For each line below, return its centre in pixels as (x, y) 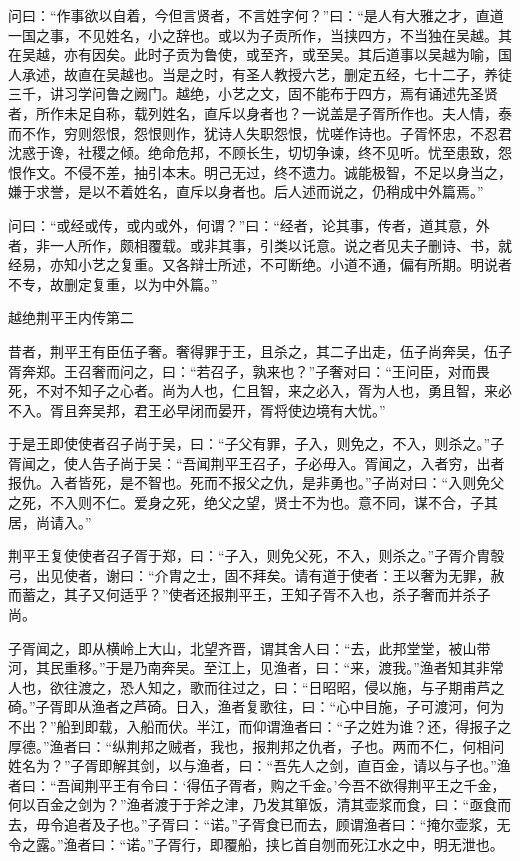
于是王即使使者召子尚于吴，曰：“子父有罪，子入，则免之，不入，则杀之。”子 (256, 443)
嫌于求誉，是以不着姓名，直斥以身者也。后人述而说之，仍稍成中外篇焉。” (246, 191)
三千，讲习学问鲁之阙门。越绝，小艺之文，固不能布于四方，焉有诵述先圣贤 (253, 93)
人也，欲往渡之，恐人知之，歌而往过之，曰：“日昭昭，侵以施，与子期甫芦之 (256, 686)
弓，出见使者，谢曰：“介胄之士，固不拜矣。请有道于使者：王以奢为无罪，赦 (256, 574)
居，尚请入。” (50, 521)
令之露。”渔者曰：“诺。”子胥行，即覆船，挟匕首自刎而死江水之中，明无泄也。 (256, 843)
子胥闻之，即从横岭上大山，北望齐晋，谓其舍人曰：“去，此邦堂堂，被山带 (249, 647)
